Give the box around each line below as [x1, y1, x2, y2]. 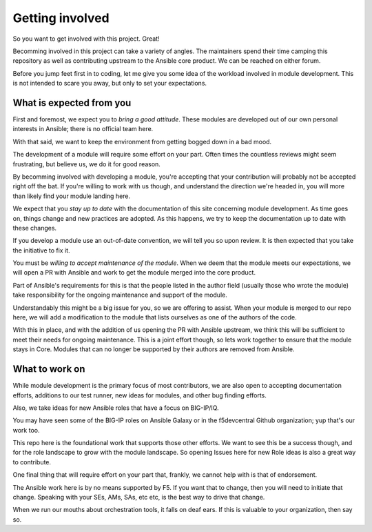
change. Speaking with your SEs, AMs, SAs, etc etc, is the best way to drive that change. [12, 493, 265, 502]
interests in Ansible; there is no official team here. [12, 125, 154, 133]
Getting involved [12, 10, 110, 26]
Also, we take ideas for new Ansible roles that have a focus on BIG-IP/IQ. [12, 404, 220, 412]
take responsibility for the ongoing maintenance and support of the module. [12, 290, 227, 299]
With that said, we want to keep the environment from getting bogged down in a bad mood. [12, 137, 272, 146]
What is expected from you [12, 97, 132, 108]
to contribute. [12, 457, 52, 466]
